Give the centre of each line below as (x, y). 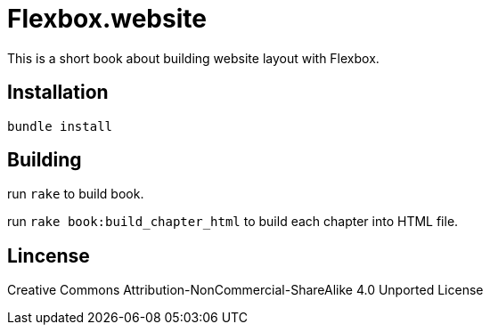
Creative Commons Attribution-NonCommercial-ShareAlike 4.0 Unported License (245, 290)
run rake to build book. (76, 194)
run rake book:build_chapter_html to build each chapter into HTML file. (233, 222)
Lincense (49, 255)
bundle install (60, 126)
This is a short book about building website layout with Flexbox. (193, 58)
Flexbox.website (107, 19)
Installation (58, 93)
